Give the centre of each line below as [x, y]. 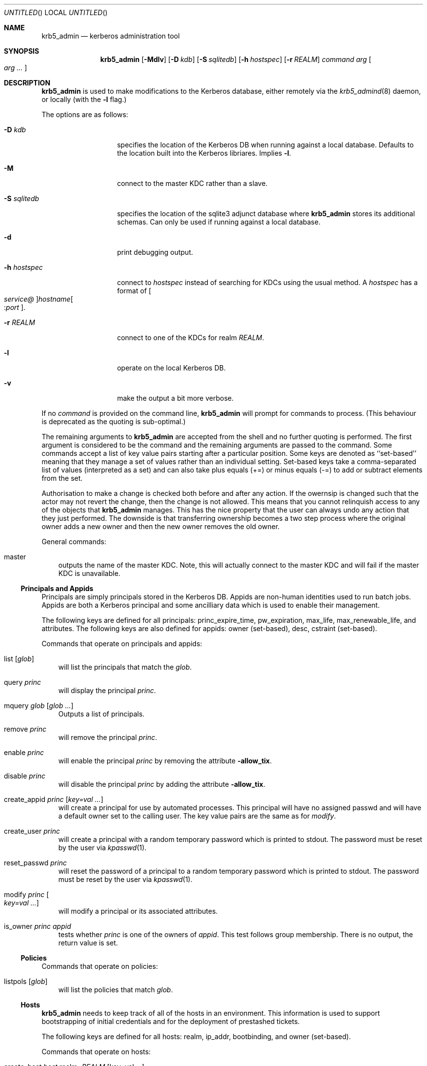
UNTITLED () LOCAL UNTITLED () [56, 12]
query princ [22, 682]
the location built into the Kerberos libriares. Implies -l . [204, 153]
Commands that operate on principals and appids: [122, 644]
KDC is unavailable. [89, 573]
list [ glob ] [19, 659]
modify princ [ [27, 894]
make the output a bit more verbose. [175, 398]
